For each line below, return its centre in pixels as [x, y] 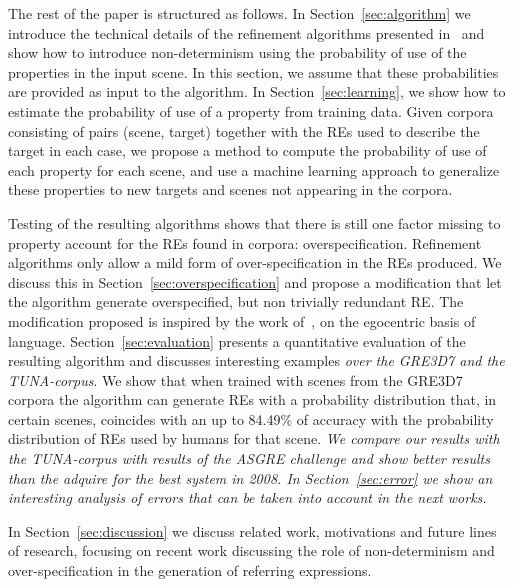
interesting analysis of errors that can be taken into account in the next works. [247, 497]
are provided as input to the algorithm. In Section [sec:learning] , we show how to [257, 91]
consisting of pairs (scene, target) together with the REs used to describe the [244, 130]
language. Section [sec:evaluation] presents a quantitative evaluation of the [237, 340]
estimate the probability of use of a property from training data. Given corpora [251, 110]
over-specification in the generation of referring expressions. [190, 570]
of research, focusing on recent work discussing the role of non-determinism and [251, 550]
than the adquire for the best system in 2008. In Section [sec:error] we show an [250, 477]
